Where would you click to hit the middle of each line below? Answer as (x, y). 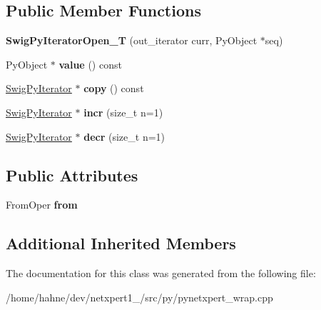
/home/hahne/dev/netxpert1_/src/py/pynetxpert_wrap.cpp (139, 297)
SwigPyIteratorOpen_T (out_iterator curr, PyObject (132, 40)
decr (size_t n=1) (124, 136)
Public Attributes (72, 175)
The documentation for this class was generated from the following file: (161, 273)
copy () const (114, 88)
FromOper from (42, 205)
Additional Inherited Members (121, 243)
